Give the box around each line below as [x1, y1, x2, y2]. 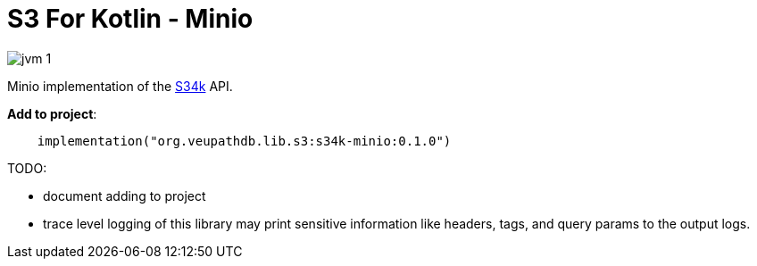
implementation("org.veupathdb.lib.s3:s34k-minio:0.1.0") [37, 133, 452, 148]
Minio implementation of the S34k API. [7, 78, 233, 94]
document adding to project [43, 187, 206, 204]
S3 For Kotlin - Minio [7, 4, 254, 34]
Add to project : [7, 105, 97, 121]
